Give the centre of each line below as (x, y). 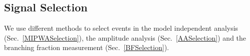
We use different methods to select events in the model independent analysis (121, 28)
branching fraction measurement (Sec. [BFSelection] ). (87, 47)
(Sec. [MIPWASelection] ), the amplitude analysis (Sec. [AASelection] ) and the (125, 37)
